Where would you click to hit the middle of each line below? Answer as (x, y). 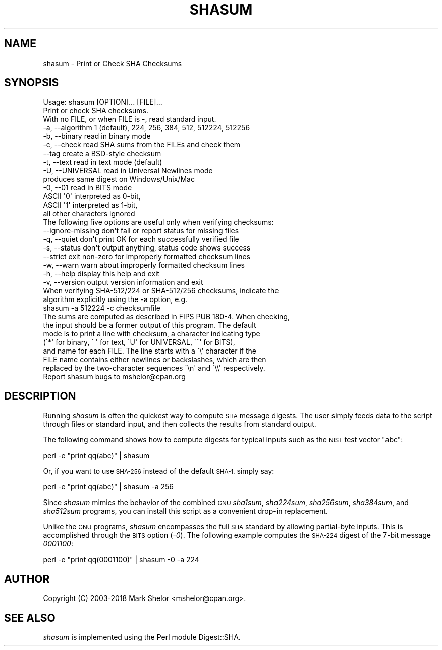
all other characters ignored (89, 214)
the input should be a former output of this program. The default (150, 325)
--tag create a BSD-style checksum (102, 154)
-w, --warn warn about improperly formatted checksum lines (144, 265)
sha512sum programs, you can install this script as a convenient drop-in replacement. (185, 511)
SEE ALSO (30, 618)
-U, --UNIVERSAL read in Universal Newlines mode (128, 171)
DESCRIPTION (40, 396)
